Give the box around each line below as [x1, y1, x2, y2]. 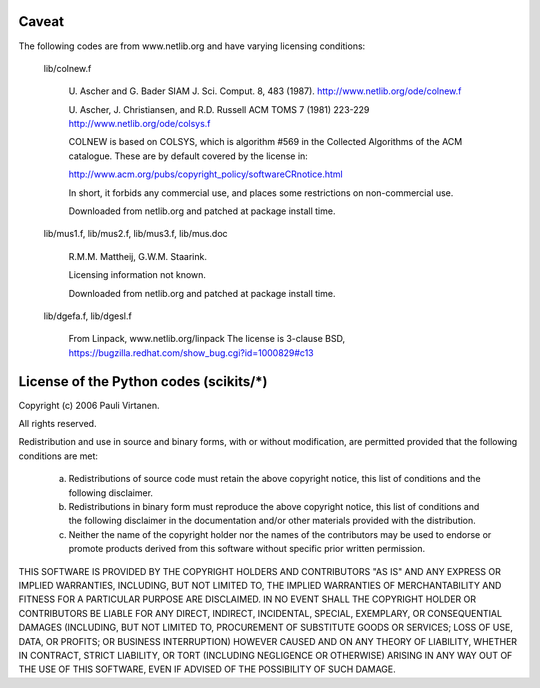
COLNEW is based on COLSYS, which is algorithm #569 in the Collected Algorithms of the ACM [68, 136, 463, 148]
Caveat [18, 13, 65, 30]
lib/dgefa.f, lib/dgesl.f [43, 310, 132, 322]
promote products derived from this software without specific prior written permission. [68, 543, 426, 555]
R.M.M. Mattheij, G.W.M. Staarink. [68, 250, 207, 262]
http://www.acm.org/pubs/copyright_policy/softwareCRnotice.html [68, 168, 344, 180]
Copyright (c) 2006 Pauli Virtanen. [18, 399, 160, 411]
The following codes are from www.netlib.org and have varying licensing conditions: [18, 40, 366, 52]
